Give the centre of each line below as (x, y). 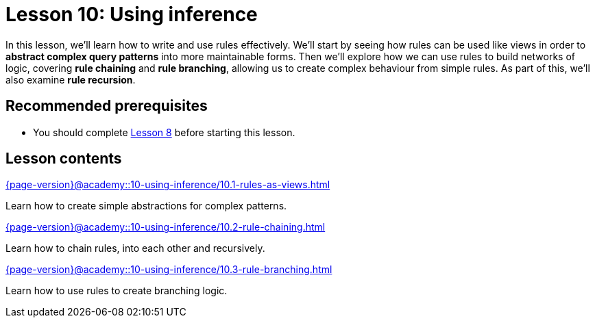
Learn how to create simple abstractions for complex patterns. (146, 206)
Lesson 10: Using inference (132, 14)
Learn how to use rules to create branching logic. (117, 291)
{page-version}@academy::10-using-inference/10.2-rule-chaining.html (166, 227)
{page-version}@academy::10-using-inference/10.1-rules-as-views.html (168, 185)
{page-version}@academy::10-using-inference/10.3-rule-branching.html (169, 270)
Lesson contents (64, 159)
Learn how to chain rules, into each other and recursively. (135, 248)
